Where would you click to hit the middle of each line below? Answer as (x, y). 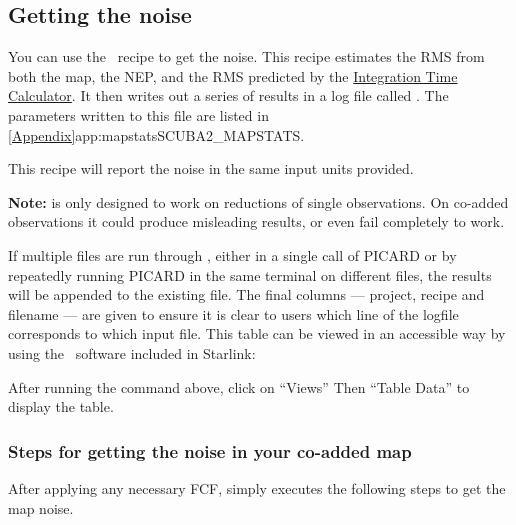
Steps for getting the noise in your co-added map (210, 450)
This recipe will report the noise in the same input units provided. (211, 168)
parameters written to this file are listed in (138, 114)
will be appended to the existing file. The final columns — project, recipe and (246, 294)
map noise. (41, 507)
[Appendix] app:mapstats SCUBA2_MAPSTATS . (156, 134)
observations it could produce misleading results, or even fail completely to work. (256, 221)
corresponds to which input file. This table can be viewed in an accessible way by (257, 333)
